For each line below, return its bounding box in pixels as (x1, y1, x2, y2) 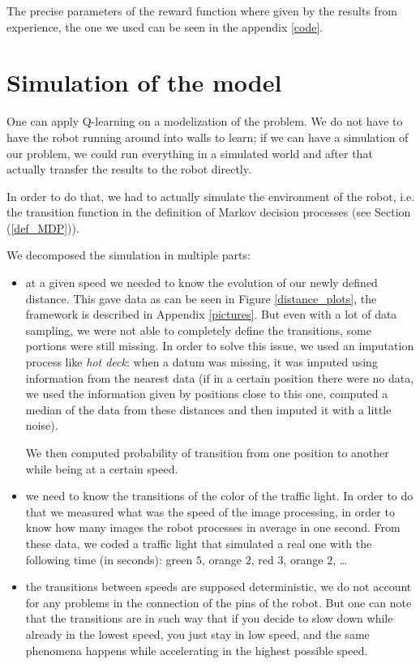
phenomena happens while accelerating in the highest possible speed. (25, 641, 368, 658)
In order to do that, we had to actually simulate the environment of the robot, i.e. (6, 187, 415, 204)
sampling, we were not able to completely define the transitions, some (25, 321, 371, 338)
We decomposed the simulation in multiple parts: (6, 246, 251, 263)
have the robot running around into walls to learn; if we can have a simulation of (6, 128, 409, 145)
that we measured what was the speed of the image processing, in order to (25, 503, 395, 520)
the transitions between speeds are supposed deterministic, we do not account (25, 578, 412, 595)
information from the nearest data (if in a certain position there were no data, (25, 369, 414, 386)
